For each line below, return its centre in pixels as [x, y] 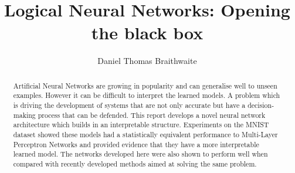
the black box [147, 33]
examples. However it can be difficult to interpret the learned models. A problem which [147, 95]
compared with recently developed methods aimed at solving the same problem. [135, 163]
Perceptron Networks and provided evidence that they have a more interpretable [136, 144]
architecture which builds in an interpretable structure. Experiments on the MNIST [141, 125]
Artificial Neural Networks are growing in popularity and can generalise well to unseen [145, 85]
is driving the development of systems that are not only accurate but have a [129, 105]
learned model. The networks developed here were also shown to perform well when [140, 154]
